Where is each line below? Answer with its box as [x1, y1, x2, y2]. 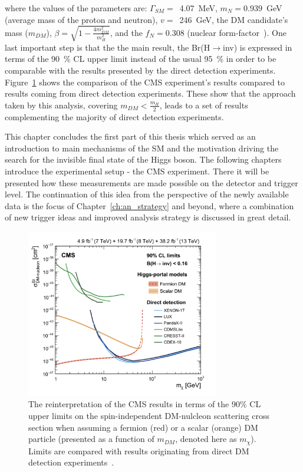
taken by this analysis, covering [5, 98, 118, 111]
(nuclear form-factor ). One [187, 26, 286, 38]
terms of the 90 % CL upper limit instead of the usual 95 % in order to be [5, 52, 276, 65]
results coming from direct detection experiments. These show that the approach [5, 87, 296, 100]
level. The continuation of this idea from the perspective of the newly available [5, 188, 289, 200]
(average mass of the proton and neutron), [5, 13, 158, 25]
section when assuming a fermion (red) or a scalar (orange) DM [28, 421, 258, 433]
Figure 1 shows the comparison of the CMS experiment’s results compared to [5, 75, 285, 88]
